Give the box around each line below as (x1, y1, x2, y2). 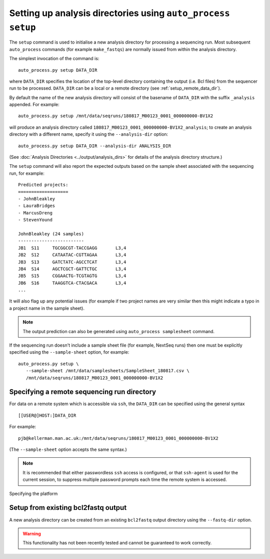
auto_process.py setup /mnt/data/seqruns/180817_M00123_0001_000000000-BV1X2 (18, 113, 213, 119)
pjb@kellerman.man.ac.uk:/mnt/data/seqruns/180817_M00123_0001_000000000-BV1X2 (18, 435, 218, 441)
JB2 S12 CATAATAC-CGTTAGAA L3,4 (18, 252, 126, 258)
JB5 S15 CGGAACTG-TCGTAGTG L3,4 (18, 273, 126, 279)
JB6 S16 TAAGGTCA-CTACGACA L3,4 (18, 280, 126, 286)
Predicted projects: (18, 182, 68, 188)
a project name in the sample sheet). (9, 305, 85, 311)
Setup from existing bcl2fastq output (9, 503, 127, 512)
